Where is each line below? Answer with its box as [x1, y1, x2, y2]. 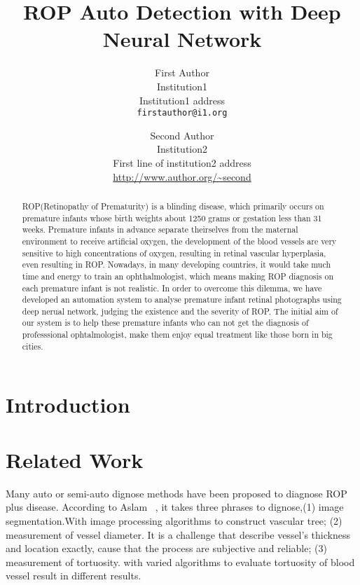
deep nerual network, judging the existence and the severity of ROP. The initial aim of [22, 305, 338, 317]
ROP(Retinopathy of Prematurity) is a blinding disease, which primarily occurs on [22, 200, 324, 212]
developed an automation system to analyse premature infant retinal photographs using [22, 294, 342, 305]
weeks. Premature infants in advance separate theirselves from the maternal [22, 223, 298, 235]
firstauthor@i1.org [137, 108, 228, 118]
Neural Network [102, 25, 262, 53]
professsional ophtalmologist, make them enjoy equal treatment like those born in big [22, 329, 333, 340]
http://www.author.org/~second [113, 169, 251, 184]
